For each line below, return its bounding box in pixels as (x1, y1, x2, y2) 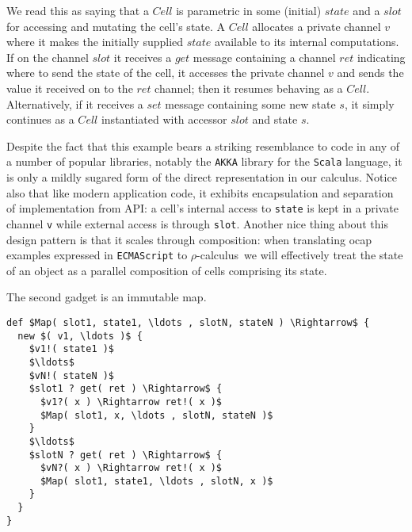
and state (252, 111, 298, 128)
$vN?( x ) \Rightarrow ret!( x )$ (40, 462, 223, 474)
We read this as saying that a (6, 2, 149, 18)
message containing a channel (193, 48, 336, 65)
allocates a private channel (252, 17, 381, 34)
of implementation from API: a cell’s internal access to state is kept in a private (6, 200, 399, 216)
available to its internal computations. (215, 33, 399, 50)
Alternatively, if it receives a (6, 95, 143, 112)
